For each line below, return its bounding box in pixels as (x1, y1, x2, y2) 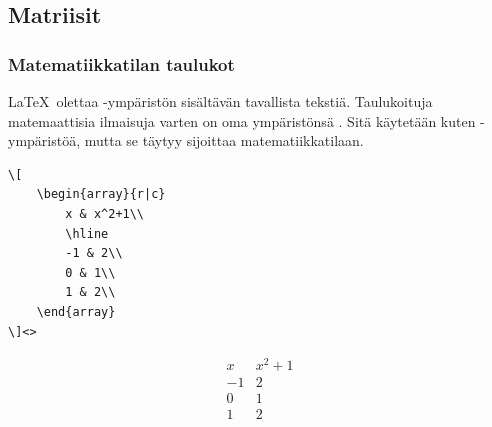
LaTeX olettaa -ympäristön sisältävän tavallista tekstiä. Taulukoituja (8, 91, 433, 111)
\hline (65, 226, 109, 241)
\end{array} (36, 304, 116, 319)
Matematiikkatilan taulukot (8, 51, 235, 76)
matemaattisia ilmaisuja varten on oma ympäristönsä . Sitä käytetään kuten (8, 110, 476, 131)
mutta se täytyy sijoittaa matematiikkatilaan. (84, 130, 364, 151)
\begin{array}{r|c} (36, 187, 166, 202)
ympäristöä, (8, 130, 81, 151)
